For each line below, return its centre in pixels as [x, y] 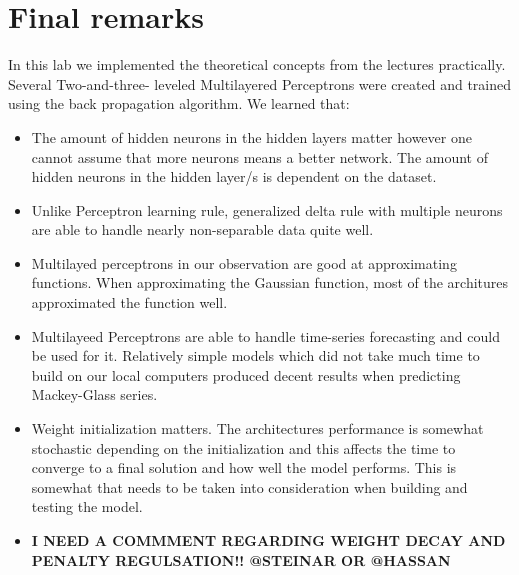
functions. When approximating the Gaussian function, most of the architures [270, 282]
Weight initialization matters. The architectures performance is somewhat [257, 428]
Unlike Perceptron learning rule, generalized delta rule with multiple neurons [267, 209]
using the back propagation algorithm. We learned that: [179, 103]
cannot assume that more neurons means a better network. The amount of [259, 156]
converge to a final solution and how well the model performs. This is [244, 467]
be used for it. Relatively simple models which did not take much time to [255, 355]
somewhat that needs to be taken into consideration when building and [249, 486]
